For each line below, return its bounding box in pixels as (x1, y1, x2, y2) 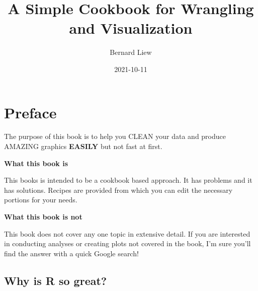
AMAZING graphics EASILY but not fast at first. (4, 141, 162, 152)
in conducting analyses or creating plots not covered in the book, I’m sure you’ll (4, 238, 251, 249)
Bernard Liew (110, 47, 152, 57)
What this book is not (4, 211, 82, 222)
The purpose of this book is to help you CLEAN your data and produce (4, 131, 226, 141)
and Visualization (69, 18, 193, 38)
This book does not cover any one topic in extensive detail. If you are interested (4, 228, 250, 239)
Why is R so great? (4, 272, 107, 288)
